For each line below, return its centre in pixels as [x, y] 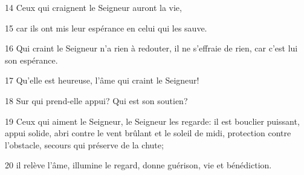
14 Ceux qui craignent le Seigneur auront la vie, [93, 7]
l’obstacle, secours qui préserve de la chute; [84, 144]
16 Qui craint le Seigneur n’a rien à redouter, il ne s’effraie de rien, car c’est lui [151, 48]
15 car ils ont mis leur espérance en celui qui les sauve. [106, 28]
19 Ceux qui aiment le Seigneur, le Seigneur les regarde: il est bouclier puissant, [152, 121]
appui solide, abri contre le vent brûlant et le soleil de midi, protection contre [148, 133]
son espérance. [31, 60]
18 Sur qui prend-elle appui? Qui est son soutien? [96, 100]
